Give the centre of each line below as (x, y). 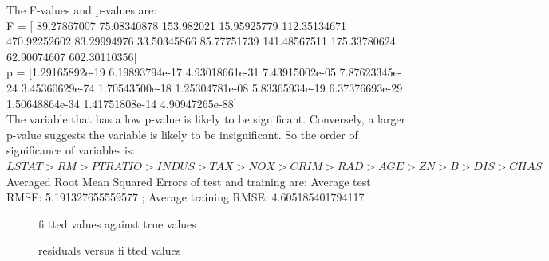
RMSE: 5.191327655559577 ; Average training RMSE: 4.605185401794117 (186, 197)
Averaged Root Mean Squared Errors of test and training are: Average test (189, 181)
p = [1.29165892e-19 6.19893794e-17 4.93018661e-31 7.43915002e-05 (171, 72)
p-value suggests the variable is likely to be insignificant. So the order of (182, 134)
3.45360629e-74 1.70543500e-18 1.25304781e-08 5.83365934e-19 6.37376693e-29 (212, 87)
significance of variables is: (71, 150)
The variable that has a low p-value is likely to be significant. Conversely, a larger (206, 119)
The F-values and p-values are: (82, 10)
